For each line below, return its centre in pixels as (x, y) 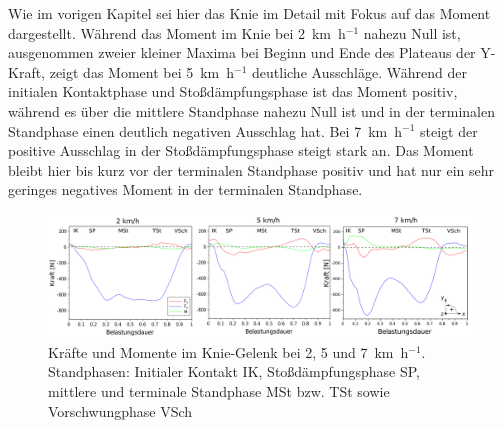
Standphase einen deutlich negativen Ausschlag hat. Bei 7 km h (205, 130)
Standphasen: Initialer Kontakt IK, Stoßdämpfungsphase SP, (234, 371)
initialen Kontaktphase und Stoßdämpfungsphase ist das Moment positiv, (233, 91)
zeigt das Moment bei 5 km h (142, 71)
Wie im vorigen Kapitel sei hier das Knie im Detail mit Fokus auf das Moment (249, 13)
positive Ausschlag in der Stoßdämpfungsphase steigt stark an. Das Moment (241, 150)
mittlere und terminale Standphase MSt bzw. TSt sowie (219, 390)
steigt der (448, 130)
